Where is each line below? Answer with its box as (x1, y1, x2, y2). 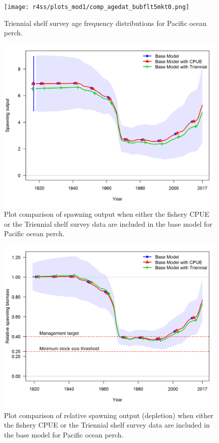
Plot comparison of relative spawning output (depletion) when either (4, 410, 214, 420)
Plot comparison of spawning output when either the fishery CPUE (4, 209, 210, 219)
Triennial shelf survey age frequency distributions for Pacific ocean (4, 17, 207, 28)
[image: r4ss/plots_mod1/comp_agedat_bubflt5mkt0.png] (4, 3, 190, 10)
